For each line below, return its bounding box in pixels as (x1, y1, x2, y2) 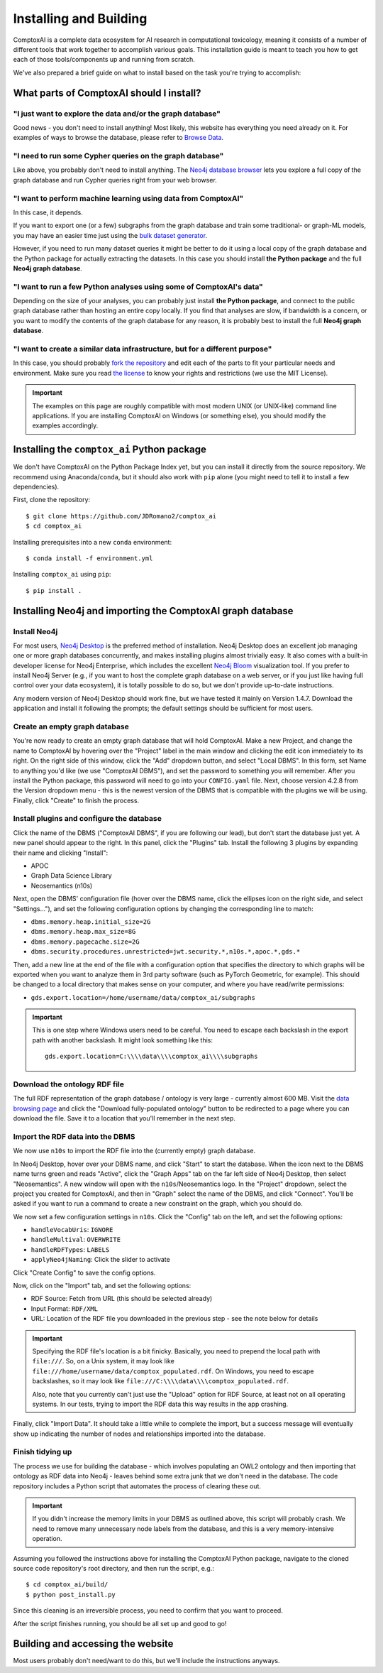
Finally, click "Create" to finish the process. (13, 796, 140, 805)
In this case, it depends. (13, 208, 83, 217)
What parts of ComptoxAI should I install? (13, 87, 201, 99)
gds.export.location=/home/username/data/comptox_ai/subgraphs (30, 993, 255, 1001)
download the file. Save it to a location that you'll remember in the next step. (13, 1114, 235, 1123)
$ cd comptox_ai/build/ (26, 1581, 109, 1588)
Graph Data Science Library (30, 871, 113, 880)
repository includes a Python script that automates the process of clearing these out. (13, 1481, 262, 1491)
